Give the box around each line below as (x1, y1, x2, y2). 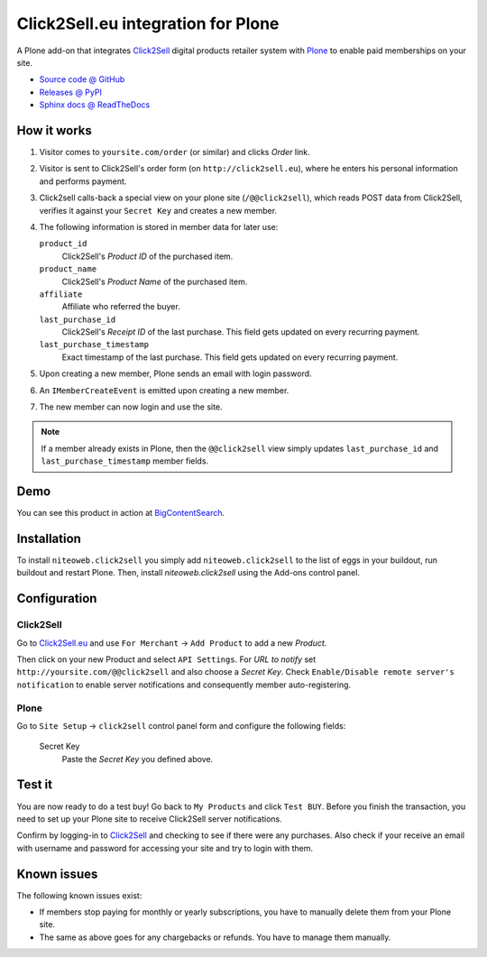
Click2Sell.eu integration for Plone (16, 14, 280, 33)
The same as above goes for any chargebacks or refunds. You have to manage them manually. (39, 932, 391, 943)
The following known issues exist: (16, 889, 142, 901)
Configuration (16, 591, 97, 606)
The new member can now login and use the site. (39, 401, 223, 412)
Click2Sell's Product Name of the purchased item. (61, 276, 248, 287)
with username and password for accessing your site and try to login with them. (16, 842, 313, 853)
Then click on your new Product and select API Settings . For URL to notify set (16, 654, 317, 665)
